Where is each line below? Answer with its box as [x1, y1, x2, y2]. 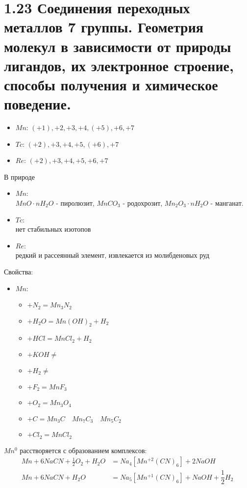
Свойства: [4, 267, 33, 276]
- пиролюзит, [56, 198, 95, 208]
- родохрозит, [123, 198, 163, 208]
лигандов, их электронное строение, [4, 55, 234, 75]
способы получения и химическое [4, 74, 218, 94]
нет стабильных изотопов [15, 224, 91, 234]
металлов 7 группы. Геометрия [4, 17, 203, 37]
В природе [4, 171, 35, 182]
